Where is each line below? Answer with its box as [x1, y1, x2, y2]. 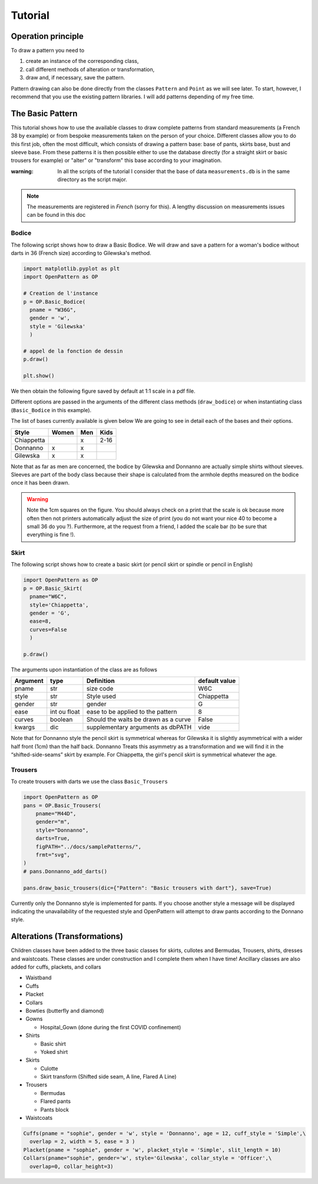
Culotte [40, 1064, 58, 1072]
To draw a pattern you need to [11, 47, 85, 54]
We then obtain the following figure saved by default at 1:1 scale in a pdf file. [11, 387, 196, 394]
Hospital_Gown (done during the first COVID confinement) [40, 1023, 181, 1030]
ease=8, [29, 618, 52, 625]
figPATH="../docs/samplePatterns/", [35, 843, 141, 850]
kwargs [14, 723, 35, 731]
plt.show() [23, 373, 55, 379]
